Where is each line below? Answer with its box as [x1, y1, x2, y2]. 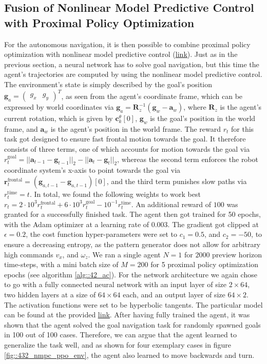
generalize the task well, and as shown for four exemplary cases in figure [4, 339, 231, 350]
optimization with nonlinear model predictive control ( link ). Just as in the [4, 49, 238, 59]
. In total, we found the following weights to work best [29, 189, 201, 199]
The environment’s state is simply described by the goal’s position [4, 78, 213, 89]
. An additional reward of [131, 198, 212, 209]
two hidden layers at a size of [4, 289, 96, 299]
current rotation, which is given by [4, 113, 113, 124]
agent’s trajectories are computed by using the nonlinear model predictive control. [4, 69, 262, 79]
